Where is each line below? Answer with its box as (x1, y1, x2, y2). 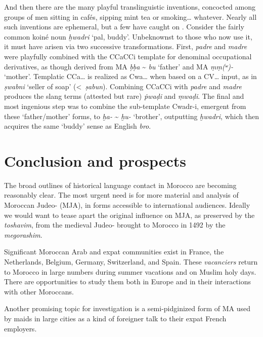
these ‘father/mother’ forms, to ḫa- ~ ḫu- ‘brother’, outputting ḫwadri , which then (4, 110, 259, 121)
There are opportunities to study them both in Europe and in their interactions (4, 276, 251, 287)
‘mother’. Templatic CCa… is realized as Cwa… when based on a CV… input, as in (4, 71, 257, 82)
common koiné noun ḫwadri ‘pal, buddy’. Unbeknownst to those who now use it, (4, 31, 252, 42)
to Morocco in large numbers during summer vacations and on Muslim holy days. (4, 266, 256, 277)
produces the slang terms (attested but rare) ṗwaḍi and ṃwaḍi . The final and (4, 91, 244, 101)
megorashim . (4, 229, 42, 240)
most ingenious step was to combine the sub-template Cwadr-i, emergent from (4, 100, 246, 111)
